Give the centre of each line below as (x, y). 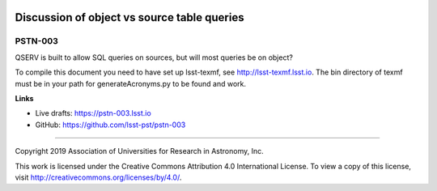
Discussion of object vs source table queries (129, 17)
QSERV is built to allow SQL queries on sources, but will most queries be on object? (154, 57)
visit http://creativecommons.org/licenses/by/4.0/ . (98, 177)
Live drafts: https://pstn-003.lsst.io (93, 113)
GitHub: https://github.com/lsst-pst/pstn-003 (110, 125)
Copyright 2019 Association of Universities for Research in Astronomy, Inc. (139, 151)
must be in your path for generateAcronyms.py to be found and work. (131, 83)
